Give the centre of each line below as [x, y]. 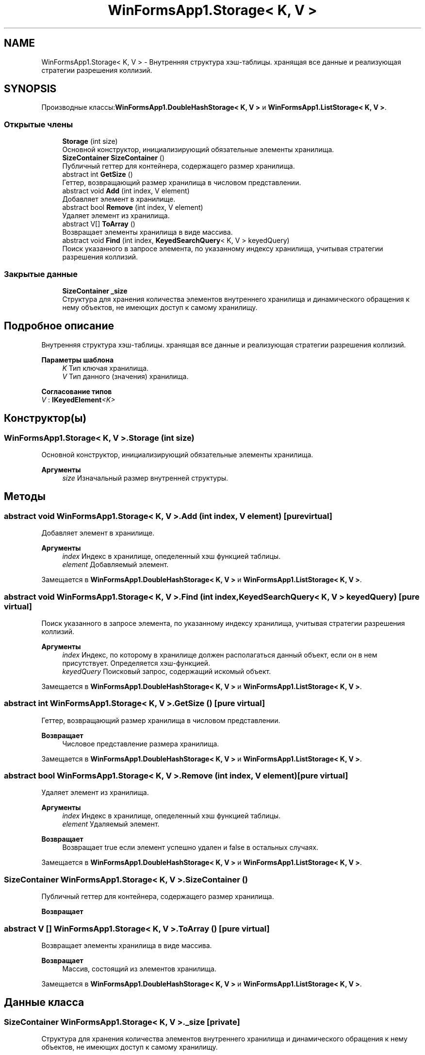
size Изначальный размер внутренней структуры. [145, 478]
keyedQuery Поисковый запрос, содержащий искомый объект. [167, 671]
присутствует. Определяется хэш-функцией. [136, 663]
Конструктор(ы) [45, 418]
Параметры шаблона [78, 360]
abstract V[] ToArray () [99, 224]
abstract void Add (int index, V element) [126, 191]
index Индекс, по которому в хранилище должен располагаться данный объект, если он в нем [220, 655]
